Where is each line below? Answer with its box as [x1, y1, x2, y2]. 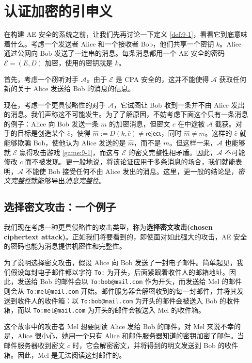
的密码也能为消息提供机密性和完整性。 [4, 241, 126, 251]
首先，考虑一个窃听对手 [4, 74, 79, 84]
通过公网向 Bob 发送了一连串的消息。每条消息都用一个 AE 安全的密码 [4, 48, 225, 58]
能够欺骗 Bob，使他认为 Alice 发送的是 [4, 138, 126, 148]
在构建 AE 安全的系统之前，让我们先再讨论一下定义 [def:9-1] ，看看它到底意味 [4, 29, 248, 39]
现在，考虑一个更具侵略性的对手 [4, 99, 106, 110]
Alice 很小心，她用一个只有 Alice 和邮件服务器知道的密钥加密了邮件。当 [17, 331, 244, 341]
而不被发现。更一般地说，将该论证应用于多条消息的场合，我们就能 [25, 157, 236, 167]
